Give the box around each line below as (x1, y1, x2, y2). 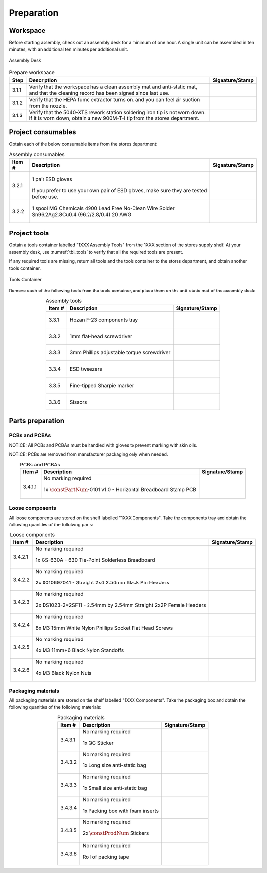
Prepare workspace (9, 69, 55, 76)
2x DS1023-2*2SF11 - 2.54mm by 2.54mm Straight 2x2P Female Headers (35, 602, 206, 609)
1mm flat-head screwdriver (69, 333, 132, 340)
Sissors (69, 399, 87, 406)
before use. (32, 193, 59, 200)
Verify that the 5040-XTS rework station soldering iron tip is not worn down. (29, 109, 206, 116)
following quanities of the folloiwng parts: (9, 522, 93, 527)
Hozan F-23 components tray (69, 316, 138, 323)
